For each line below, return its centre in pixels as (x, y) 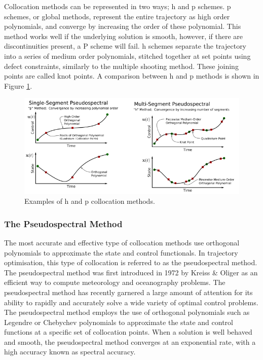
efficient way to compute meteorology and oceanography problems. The (115, 282)
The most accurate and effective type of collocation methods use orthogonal (122, 242)
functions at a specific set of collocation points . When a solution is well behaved (128, 332)
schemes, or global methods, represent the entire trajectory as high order (117, 16)
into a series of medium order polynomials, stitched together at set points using (127, 56)
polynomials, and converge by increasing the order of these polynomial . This (123, 26)
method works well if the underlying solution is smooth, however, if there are (124, 36)
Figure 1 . (18, 85)
